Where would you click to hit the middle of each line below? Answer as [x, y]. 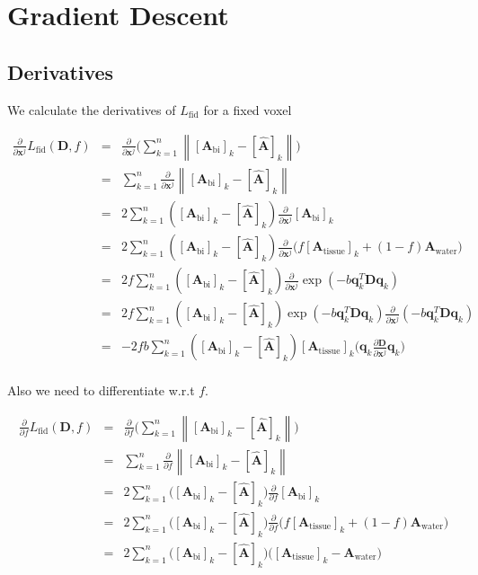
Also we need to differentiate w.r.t [101, 390]
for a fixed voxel [248, 109]
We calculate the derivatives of [92, 109]
